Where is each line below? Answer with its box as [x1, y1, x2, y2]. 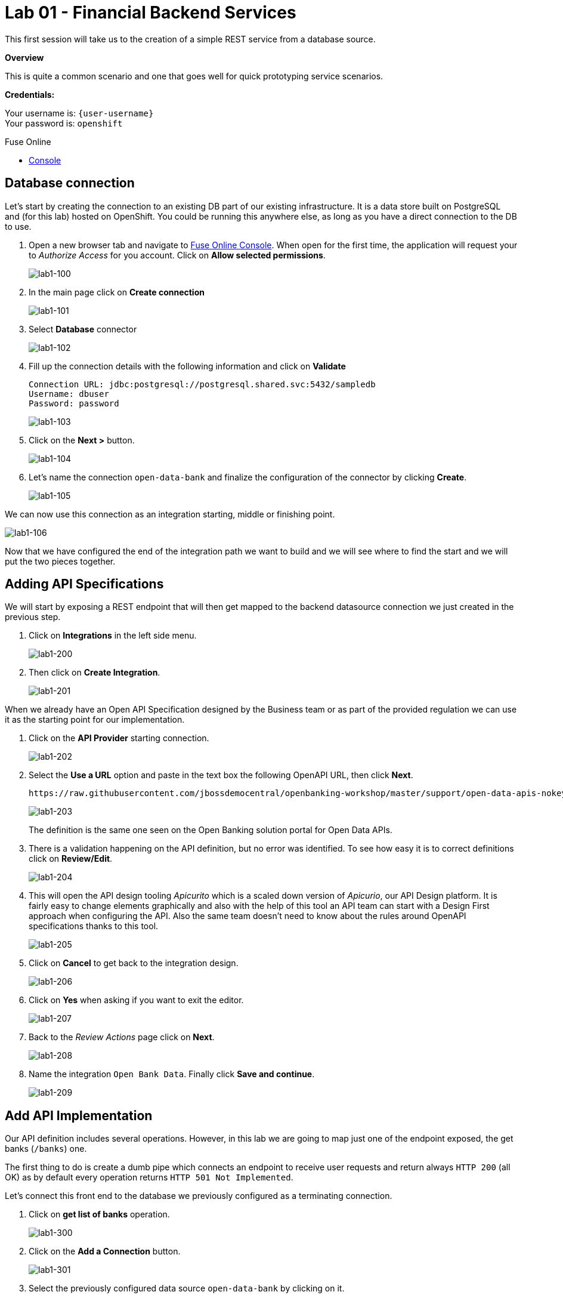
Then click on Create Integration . [29, 667, 160, 678]
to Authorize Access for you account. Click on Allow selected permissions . [29, 249, 326, 260]
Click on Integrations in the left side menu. [29, 630, 197, 641]
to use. [5, 221, 32, 232]
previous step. [5, 612, 61, 622]
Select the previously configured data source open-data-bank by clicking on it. [29, 1283, 345, 1294]
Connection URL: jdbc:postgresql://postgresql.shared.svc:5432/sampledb [29, 379, 376, 389]
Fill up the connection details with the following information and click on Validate [29, 360, 346, 371]
